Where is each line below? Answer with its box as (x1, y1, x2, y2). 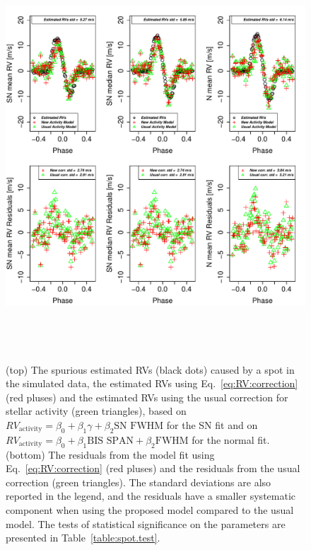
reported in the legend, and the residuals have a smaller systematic (6, 488, 296, 503)
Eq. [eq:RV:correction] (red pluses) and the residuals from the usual (6, 461, 300, 476)
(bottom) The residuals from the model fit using (6, 447, 215, 462)
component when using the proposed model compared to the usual (6, 502, 294, 517)
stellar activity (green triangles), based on (6, 403, 187, 418)
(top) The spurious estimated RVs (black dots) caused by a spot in (6, 362, 295, 377)
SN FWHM (114, 420, 164, 431)
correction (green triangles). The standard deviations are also (6, 474, 271, 489)
